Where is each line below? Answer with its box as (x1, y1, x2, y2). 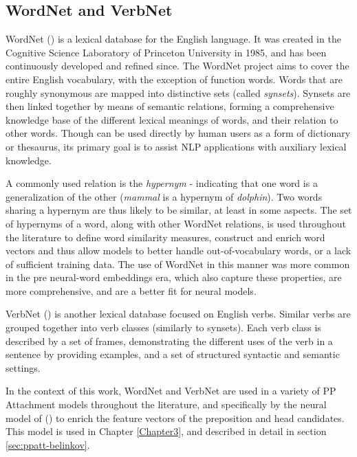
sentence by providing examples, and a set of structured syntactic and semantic (6, 347, 340, 361)
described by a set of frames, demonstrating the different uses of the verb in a (6, 333, 333, 348)
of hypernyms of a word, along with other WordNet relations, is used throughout (6, 216, 346, 230)
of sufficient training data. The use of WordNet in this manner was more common (6, 256, 350, 271)
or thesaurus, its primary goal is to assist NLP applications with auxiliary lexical (6, 139, 347, 153)
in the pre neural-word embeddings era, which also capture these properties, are (6, 270, 342, 285)
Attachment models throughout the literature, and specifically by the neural (6, 397, 327, 412)
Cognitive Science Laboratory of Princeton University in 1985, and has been (6, 45, 327, 59)
